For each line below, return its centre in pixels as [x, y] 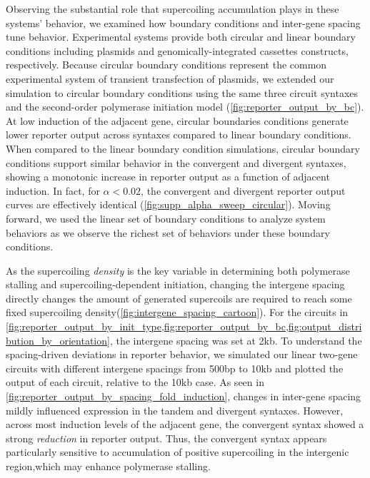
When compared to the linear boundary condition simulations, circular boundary [183, 148]
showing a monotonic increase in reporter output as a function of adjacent [168, 177]
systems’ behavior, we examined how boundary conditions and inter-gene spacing [183, 22]
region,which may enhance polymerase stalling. [108, 466]
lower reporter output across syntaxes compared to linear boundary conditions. [179, 134]
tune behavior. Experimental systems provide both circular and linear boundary [181, 37]
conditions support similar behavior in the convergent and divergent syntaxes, [176, 162]
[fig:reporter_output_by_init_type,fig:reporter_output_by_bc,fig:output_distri [184, 326]
